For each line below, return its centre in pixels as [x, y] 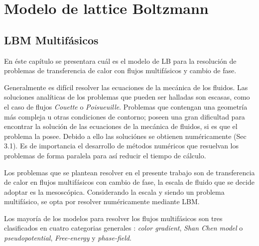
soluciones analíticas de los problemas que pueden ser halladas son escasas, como [127, 97]
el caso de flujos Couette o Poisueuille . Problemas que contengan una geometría [126, 106]
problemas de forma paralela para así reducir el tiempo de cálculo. [105, 155]
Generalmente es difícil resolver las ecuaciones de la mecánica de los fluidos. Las [126, 87]
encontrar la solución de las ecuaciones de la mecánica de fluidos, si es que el [121, 126]
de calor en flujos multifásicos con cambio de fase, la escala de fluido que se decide [129, 182]
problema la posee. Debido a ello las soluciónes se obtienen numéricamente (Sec [125, 136]
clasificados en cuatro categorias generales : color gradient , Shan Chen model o [124, 228]
